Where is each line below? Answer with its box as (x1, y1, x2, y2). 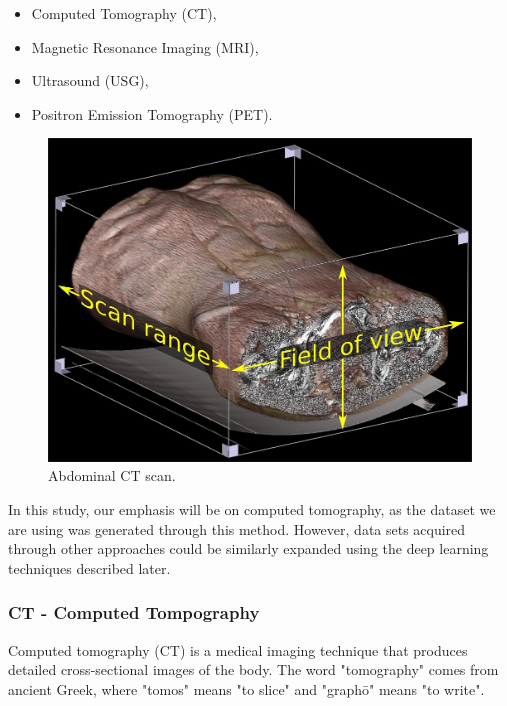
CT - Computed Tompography (8, 600, 260, 625)
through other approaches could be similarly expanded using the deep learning (8, 538, 489, 559)
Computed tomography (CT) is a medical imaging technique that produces (8, 639, 468, 660)
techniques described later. (8, 557, 171, 578)
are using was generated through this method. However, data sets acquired (8, 518, 466, 539)
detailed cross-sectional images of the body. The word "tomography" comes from (8, 659, 499, 680)
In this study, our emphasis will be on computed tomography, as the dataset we (8, 498, 496, 519)
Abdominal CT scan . (48, 465, 176, 486)
